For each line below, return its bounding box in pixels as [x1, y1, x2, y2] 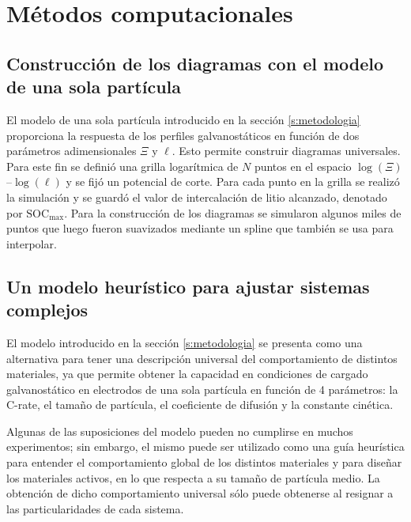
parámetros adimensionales [6, 142, 137, 159]
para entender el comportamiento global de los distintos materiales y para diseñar [6, 454, 402, 471]
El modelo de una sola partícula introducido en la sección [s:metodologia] [6, 111, 360, 127]
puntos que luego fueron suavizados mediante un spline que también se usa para [6, 220, 394, 236]
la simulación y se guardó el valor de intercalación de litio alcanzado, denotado [6, 188, 387, 205]
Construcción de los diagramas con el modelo [6, 51, 384, 75]
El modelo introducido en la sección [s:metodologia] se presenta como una [6, 334, 363, 350]
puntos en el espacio [254, 157, 352, 174]
